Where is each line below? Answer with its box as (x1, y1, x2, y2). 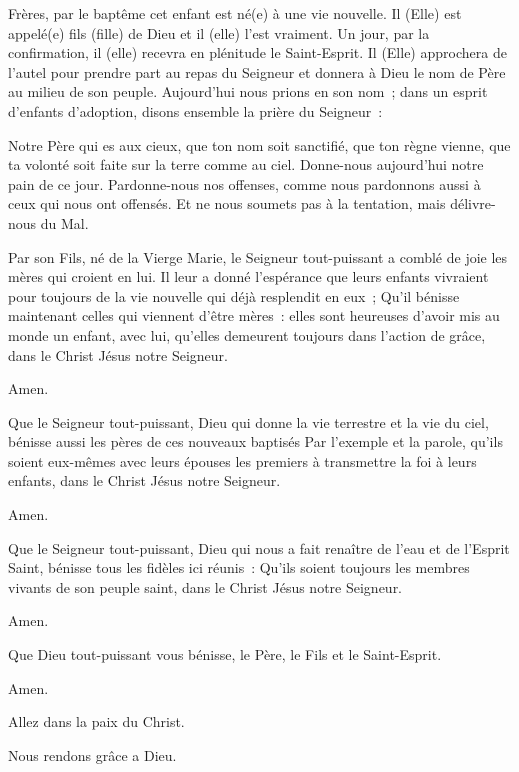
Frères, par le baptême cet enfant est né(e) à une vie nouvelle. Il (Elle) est (8, 3, 462, 23)
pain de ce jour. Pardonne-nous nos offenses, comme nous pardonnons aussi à (8, 173, 481, 194)
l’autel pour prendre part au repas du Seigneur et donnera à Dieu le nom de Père (8, 61, 506, 82)
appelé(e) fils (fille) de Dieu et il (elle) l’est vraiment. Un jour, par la (8, 22, 430, 43)
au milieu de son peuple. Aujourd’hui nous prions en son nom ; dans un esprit (8, 81, 488, 102)
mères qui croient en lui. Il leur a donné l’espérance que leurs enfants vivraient (8, 266, 489, 287)
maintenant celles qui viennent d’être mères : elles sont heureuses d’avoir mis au (8, 305, 500, 326)
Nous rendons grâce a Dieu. (8, 744, 177, 765)
